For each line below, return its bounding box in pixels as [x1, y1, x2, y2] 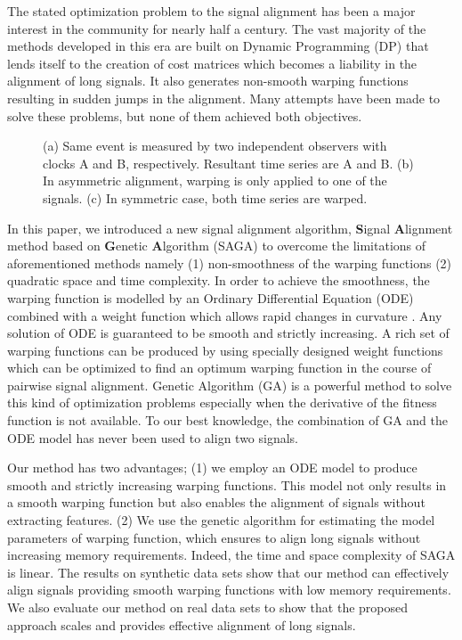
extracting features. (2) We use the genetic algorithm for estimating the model [7, 511, 435, 529]
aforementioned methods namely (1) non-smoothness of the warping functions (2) [7, 253, 452, 272]
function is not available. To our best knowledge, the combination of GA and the [7, 411, 448, 430]
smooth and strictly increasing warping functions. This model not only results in [7, 475, 447, 494]
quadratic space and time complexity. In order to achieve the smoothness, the [7, 271, 430, 290]
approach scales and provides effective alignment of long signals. [7, 615, 356, 634]
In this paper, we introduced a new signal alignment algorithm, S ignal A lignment [7, 218, 453, 237]
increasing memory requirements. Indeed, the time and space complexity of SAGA [7, 546, 456, 564]
